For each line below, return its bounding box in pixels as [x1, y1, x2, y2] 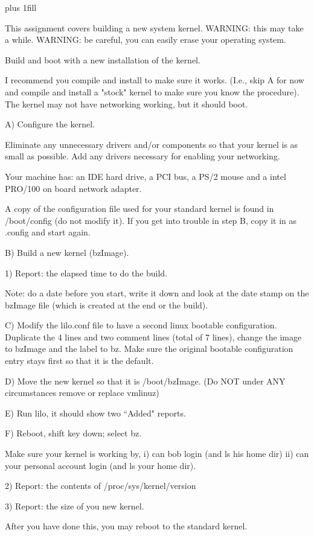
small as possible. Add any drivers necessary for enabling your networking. [5, 150, 280, 162]
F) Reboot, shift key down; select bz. [5, 427, 142, 439]
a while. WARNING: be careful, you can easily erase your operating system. [5, 33, 286, 46]
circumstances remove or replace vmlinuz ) [5, 386, 159, 399]
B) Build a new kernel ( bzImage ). [5, 246, 129, 258]
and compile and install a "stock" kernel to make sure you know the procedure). [5, 85, 300, 98]
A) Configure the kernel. [5, 118, 95, 130]
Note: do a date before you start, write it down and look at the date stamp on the [5, 287, 309, 299]
